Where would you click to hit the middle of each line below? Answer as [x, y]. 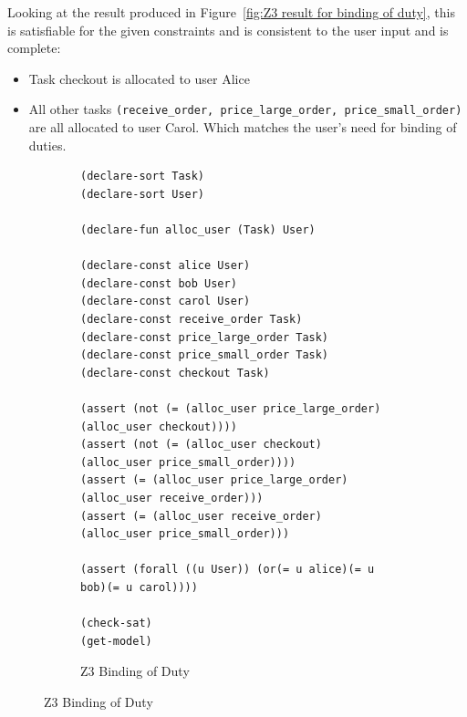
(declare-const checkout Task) [175, 373]
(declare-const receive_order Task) [192, 319]
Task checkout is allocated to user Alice [139, 78]
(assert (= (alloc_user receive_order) [201, 516]
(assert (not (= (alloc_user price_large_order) [231, 408]
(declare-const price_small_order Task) [205, 355]
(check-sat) [116, 623]
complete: [34, 48]
